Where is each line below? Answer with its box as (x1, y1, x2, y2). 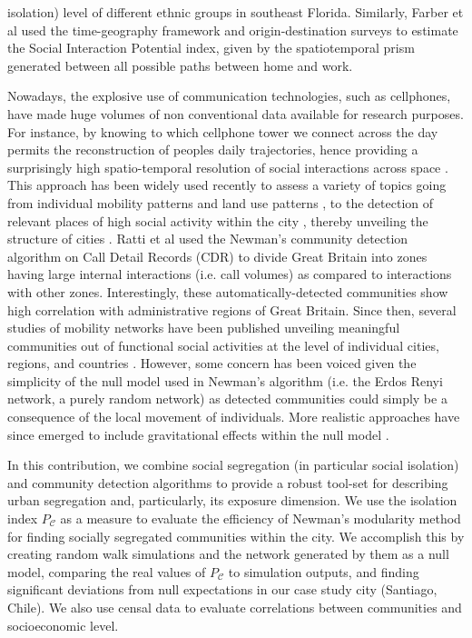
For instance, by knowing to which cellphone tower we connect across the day (7, 122, 438, 141)
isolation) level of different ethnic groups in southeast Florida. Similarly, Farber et (7, 3, 464, 21)
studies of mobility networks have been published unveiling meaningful (7, 318, 400, 337)
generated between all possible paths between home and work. (7, 55, 353, 75)
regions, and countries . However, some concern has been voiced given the (7, 354, 417, 373)
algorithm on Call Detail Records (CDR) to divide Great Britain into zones (7, 246, 428, 265)
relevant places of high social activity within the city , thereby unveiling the (7, 211, 428, 230)
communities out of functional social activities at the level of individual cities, (7, 335, 439, 354)
